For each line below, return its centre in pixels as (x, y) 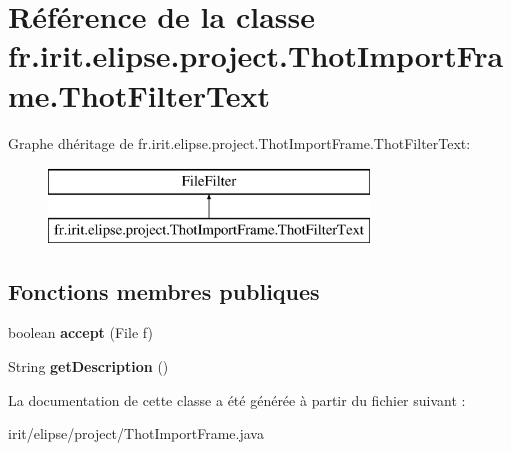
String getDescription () (88, 366)
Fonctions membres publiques (164, 290)
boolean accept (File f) (80, 332)
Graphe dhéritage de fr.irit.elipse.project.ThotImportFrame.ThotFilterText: (239, 142)
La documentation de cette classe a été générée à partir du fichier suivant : (237, 399)
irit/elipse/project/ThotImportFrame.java (136, 433)
